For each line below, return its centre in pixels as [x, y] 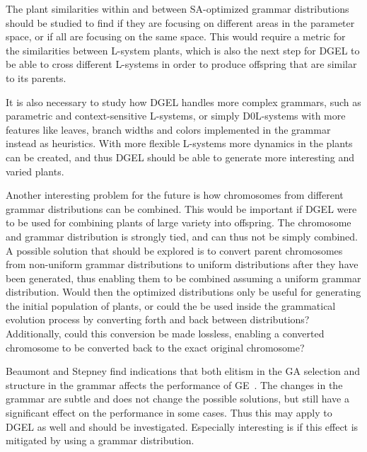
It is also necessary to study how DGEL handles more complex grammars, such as [183, 102]
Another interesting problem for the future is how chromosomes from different [175, 195]
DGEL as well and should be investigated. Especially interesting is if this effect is [182, 426]
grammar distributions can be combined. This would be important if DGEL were [181, 208]
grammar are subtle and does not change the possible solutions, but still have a [177, 399]
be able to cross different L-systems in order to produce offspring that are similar [181, 64]
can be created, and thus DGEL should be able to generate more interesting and [180, 157]
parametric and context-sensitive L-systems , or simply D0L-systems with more [176, 116]
